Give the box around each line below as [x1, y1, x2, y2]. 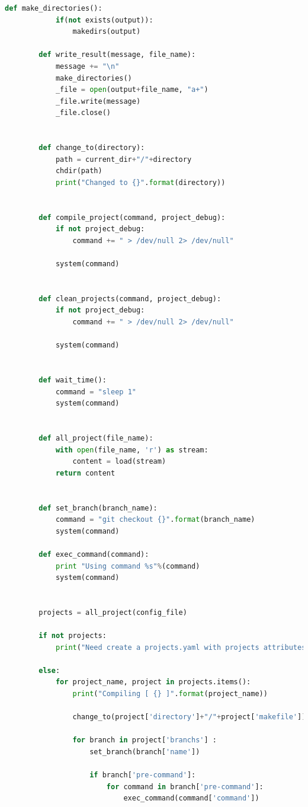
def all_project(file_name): [38, 433, 153, 442]
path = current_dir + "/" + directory [55, 155, 192, 164]
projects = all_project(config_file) [38, 608, 187, 617]
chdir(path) [55, 167, 102, 176]
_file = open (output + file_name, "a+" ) [55, 85, 208, 94]
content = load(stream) [72, 457, 166, 466]
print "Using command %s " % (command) [55, 562, 200, 570]
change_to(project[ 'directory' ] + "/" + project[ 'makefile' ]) [72, 713, 306, 722]
